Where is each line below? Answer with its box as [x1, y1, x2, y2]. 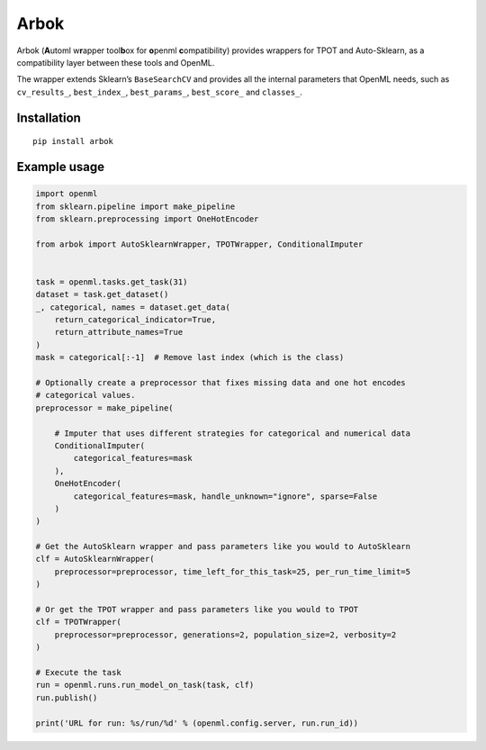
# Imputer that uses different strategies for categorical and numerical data [54, 428, 411, 438]
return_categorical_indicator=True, [54, 315, 216, 325]
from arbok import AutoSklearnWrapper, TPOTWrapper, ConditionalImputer [35, 239, 364, 249]
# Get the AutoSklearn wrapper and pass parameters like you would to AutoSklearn [35, 541, 411, 552]
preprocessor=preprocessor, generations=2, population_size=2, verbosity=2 [54, 629, 397, 639]
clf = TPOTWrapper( [35, 617, 121, 628]
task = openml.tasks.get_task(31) [35, 276, 188, 287]
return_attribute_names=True [54, 327, 184, 338]
